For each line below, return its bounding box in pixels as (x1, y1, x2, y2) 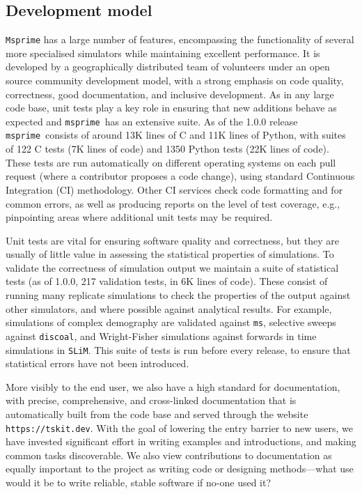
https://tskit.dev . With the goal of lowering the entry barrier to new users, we (6, 420, 353, 435)
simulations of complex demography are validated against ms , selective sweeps (6, 315, 336, 330)
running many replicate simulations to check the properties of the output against (6, 288, 351, 302)
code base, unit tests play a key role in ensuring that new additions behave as (6, 100, 337, 115)
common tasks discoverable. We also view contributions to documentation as (6, 447, 332, 462)
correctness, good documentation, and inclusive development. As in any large (6, 86, 334, 101)
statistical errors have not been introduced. (6, 356, 189, 371)
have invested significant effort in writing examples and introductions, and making (6, 434, 356, 449)
